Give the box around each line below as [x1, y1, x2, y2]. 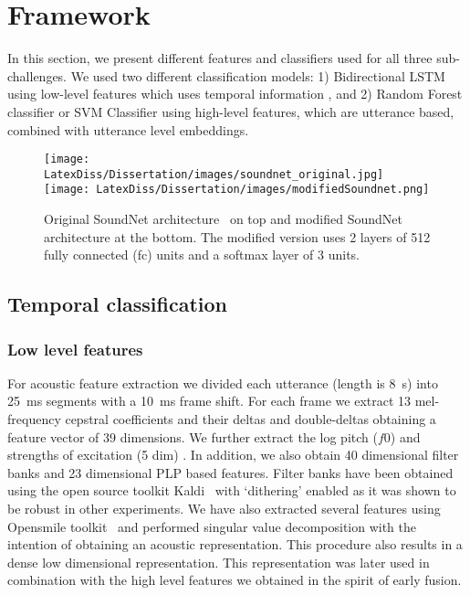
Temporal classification [7, 290, 227, 318]
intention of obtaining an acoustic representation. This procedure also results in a [7, 535, 463, 554]
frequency [7, 409, 61, 429]
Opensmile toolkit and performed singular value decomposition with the [7, 516, 417, 536]
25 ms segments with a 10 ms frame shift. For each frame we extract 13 [7, 391, 412, 410]
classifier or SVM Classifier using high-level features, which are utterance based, [7, 101, 454, 121]
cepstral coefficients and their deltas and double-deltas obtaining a [65, 409, 436, 429]
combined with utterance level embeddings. [7, 120, 249, 139]
